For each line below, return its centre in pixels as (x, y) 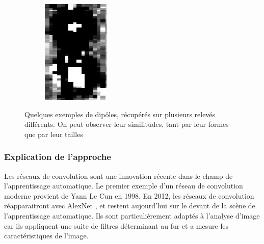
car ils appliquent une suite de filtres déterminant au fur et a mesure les (116, 225)
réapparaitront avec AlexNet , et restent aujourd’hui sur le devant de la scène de (130, 206)
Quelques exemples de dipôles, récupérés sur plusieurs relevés (120, 114)
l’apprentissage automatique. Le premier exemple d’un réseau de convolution (124, 186)
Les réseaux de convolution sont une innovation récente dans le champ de (118, 175)
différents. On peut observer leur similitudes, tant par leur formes (127, 124)
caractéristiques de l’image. (46, 236)
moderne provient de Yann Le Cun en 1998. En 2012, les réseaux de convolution (129, 195)
